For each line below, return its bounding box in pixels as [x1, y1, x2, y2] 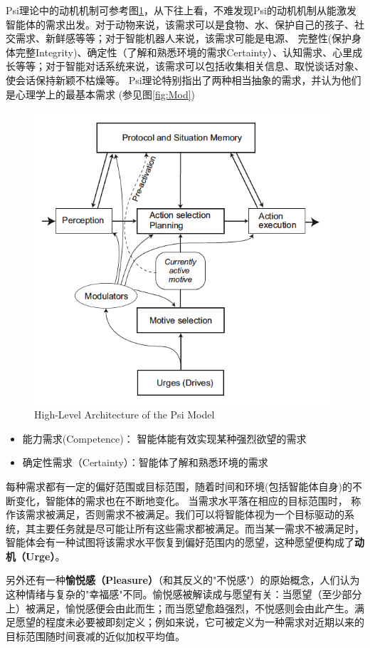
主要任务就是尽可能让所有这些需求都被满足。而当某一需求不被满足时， [35, 520, 364, 535]
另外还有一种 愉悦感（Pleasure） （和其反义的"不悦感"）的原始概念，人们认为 [6, 572, 360, 587]
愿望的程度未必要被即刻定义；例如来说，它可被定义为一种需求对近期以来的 [15, 614, 364, 629]
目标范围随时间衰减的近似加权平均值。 [6, 628, 185, 643]
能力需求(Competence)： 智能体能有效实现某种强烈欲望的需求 [22, 431, 307, 446]
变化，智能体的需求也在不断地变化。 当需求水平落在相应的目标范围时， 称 [15, 493, 361, 508]
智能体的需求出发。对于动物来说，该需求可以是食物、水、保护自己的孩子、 [6, 16, 354, 31]
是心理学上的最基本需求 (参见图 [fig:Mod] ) [6, 86, 196, 101]
